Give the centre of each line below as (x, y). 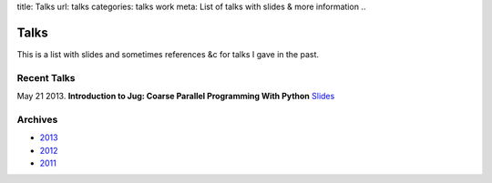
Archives (37, 119)
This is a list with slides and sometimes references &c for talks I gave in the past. (168, 54)
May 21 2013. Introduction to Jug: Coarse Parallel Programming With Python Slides (176, 97)
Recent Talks (46, 77)
